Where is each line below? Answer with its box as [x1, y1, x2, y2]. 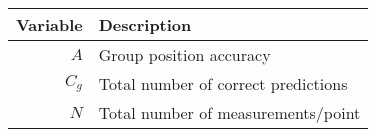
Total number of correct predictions [98, 72, 348, 95]
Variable [16, 13, 83, 36]
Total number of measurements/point [98, 101, 361, 124]
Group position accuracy [98, 43, 271, 66]
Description [98, 13, 192, 36]
